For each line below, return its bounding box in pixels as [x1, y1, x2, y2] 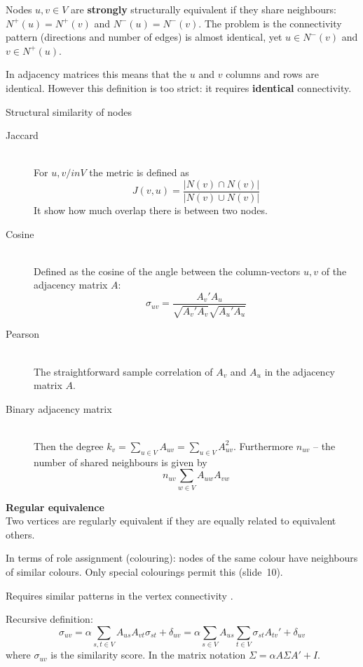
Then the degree [34, 438, 104, 453]
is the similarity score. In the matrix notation [50, 647, 246, 662]
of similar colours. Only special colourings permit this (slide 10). [6, 564, 283, 579]
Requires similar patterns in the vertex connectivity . [6, 588, 233, 602]
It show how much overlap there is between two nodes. [34, 203, 268, 217]
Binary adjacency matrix [6, 401, 112, 416]
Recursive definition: [6, 612, 93, 626]
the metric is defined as [89, 165, 189, 180]
